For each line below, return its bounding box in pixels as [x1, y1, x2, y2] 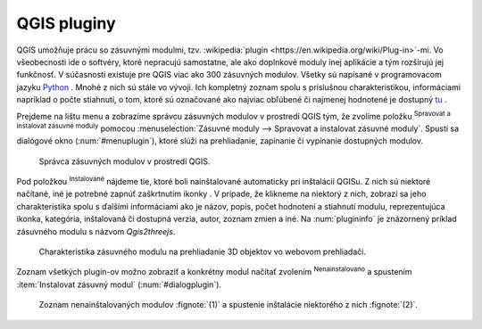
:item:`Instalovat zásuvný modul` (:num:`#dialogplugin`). [16, 279, 222, 290]
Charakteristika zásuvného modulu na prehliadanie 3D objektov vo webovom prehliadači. [38, 246, 366, 258]
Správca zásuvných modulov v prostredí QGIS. [38, 156, 211, 167]
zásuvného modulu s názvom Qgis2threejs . [16, 226, 176, 236]
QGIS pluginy [16, 13, 116, 33]
